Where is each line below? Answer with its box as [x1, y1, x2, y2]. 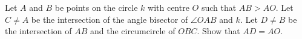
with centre [148, 1, 189, 13]
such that [201, 1, 237, 13]
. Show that [197, 25, 240, 37]
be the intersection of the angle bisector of [31, 13, 188, 25]
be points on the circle [54, 1, 138, 13]
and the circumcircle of [90, 25, 176, 37]
